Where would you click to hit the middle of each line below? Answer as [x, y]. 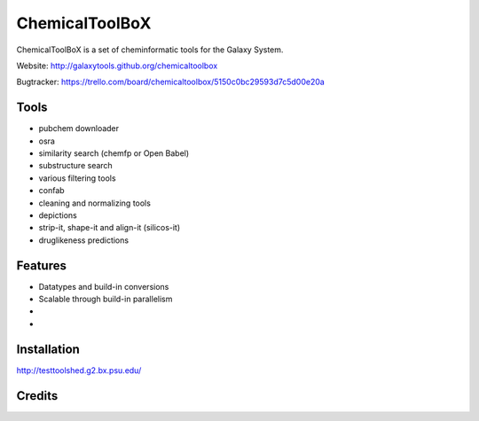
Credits [37, 396]
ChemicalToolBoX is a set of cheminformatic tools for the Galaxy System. [150, 50]
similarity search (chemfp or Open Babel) [114, 153]
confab [52, 191]
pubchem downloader [79, 129]
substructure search [75, 166]
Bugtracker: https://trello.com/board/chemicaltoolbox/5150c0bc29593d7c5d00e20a [171, 82]
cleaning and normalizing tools [94, 203]
